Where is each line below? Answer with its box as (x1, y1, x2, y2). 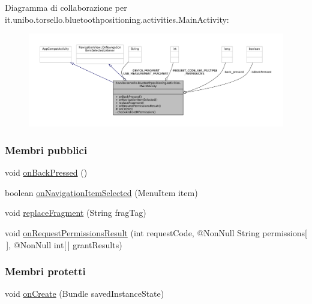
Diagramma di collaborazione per (5, 1, 127, 13)
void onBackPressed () (5, 166, 88, 179)
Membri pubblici (5, 142, 88, 157)
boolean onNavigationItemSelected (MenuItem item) (5, 186, 198, 198)
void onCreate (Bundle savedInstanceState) (5, 287, 164, 300)
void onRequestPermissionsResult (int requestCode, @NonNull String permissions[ (5, 227, 307, 239)
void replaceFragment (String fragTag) (5, 206, 146, 219)
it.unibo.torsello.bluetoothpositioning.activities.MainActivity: (5, 13, 229, 25)
